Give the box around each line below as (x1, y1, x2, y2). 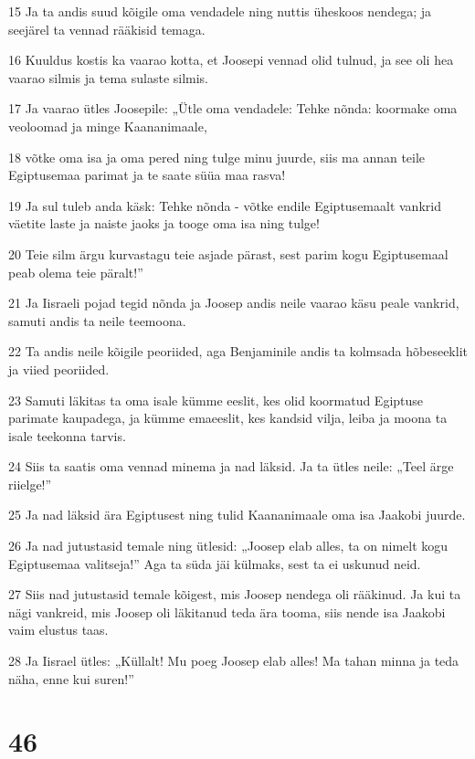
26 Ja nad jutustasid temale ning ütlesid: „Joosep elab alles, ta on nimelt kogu (8, 536, 449, 555)
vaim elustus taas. (8, 620, 109, 639)
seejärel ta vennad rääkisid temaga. (8, 19, 206, 38)
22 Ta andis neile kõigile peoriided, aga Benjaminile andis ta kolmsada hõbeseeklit (8, 342, 468, 361)
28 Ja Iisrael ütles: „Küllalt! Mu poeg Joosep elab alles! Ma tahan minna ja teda (8, 651, 459, 670)
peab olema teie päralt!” (8, 262, 143, 281)
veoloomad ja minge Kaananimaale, (8, 116, 207, 135)
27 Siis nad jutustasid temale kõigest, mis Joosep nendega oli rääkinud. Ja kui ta (8, 585, 461, 604)
